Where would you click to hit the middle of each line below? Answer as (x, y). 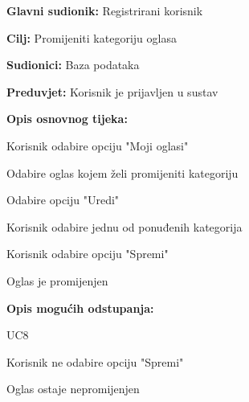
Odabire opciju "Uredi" (63, 200)
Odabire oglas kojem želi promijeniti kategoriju (122, 172)
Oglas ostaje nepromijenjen (73, 389)
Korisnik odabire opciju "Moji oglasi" (98, 145)
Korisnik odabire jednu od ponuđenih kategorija (124, 226)
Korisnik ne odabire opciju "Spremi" (95, 361)
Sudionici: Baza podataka (73, 65)
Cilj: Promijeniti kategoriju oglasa (92, 37)
